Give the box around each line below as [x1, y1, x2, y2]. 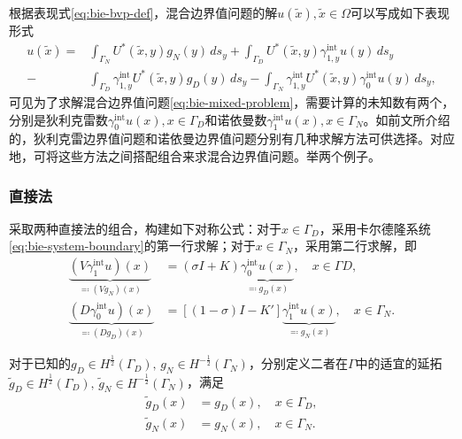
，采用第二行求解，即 [293, 236, 418, 255]
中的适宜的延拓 [355, 354, 443, 373]
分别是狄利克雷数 [9, 110, 108, 128]
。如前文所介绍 [363, 110, 450, 128]
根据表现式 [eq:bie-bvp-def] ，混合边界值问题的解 [9, 4, 278, 21]
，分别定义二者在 [248, 354, 348, 373]
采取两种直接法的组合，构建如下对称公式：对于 [9, 219, 281, 237]
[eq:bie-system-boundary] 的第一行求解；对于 [9, 236, 256, 255]
